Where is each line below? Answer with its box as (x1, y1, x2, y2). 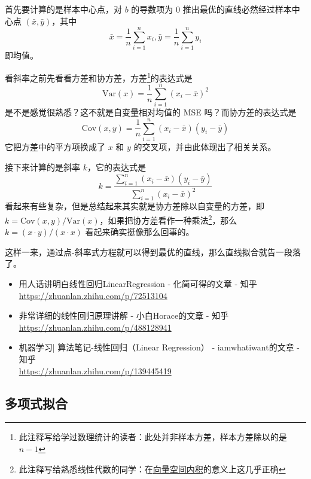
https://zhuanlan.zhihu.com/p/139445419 (19, 364, 172, 377)
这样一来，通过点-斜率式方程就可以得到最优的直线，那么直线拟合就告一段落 (5, 245, 301, 258)
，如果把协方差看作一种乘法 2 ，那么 (99, 212, 237, 226)
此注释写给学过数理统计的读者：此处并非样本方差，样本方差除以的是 (19, 431, 287, 443)
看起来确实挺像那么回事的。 (85, 225, 194, 238)
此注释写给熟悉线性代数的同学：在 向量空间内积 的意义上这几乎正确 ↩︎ (19, 462, 286, 475)
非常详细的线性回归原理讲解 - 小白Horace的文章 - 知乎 (19, 309, 229, 322)
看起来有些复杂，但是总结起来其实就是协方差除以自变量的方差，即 (5, 200, 264, 212)
